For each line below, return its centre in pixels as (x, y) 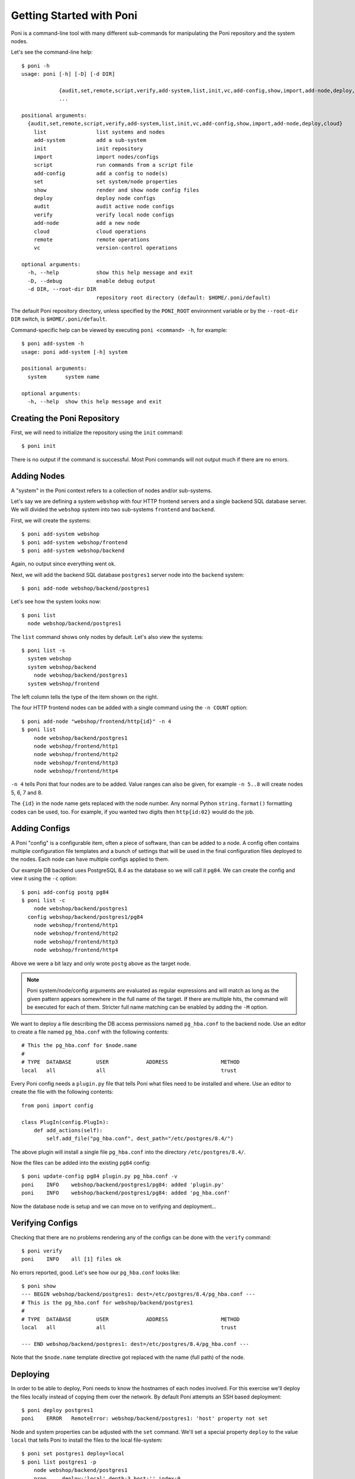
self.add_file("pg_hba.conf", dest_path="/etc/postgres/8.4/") (140, 1139)
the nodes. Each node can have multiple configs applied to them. (90, 859)
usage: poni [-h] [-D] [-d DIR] (68, 74)
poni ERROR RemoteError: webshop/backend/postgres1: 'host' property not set (145, 1419)
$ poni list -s (43, 650)
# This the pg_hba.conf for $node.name (79, 1045)
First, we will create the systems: (51, 520)
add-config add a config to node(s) (101, 173)
